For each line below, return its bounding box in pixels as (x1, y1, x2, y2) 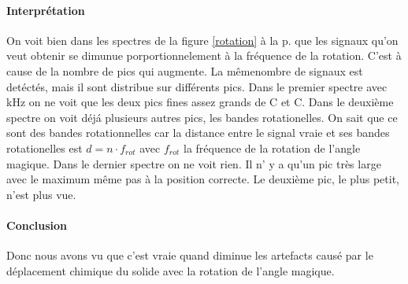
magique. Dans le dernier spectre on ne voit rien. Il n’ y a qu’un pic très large (6, 155, 381, 172)
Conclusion (6, 216, 68, 233)
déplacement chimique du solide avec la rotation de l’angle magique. (6, 262, 335, 278)
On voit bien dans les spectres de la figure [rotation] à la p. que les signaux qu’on (6, 31, 399, 48)
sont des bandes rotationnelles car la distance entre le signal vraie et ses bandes (6, 124, 390, 141)
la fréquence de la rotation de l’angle (184, 139, 361, 156)
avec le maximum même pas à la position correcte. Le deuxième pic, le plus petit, (6, 171, 399, 187)
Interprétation (6, 2, 85, 18)
